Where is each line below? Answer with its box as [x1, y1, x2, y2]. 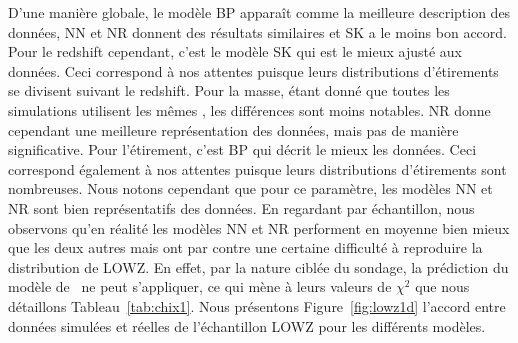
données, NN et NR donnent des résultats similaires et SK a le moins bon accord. [8, 21, 507, 42]
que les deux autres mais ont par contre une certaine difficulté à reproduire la [8, 237, 483, 258]
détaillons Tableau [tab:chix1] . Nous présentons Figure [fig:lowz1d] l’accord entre [8, 295, 506, 316]
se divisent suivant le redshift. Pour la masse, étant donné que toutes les [8, 80, 450, 101]
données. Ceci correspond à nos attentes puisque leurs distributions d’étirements [8, 60, 499, 81]
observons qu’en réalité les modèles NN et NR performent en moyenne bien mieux [8, 217, 510, 238]
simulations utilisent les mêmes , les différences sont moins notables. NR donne [8, 99, 491, 120]
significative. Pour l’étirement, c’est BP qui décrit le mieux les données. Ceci [8, 139, 477, 160]
